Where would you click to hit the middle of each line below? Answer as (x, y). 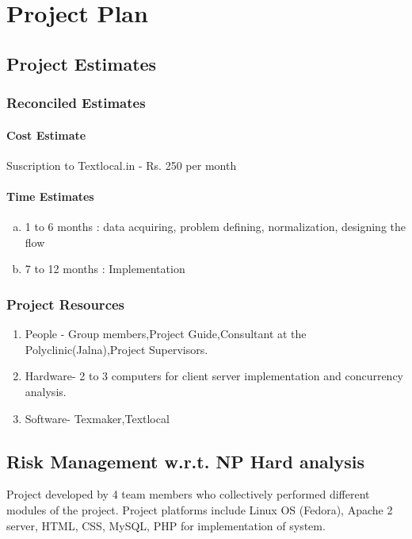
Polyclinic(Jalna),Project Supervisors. (116, 349)
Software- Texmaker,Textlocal (97, 418)
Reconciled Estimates (76, 103)
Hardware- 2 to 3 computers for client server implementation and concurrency (214, 376)
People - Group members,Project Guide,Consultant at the (166, 334)
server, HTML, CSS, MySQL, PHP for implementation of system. (166, 525)
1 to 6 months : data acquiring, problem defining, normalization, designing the (216, 227)
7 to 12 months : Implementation (105, 269)
